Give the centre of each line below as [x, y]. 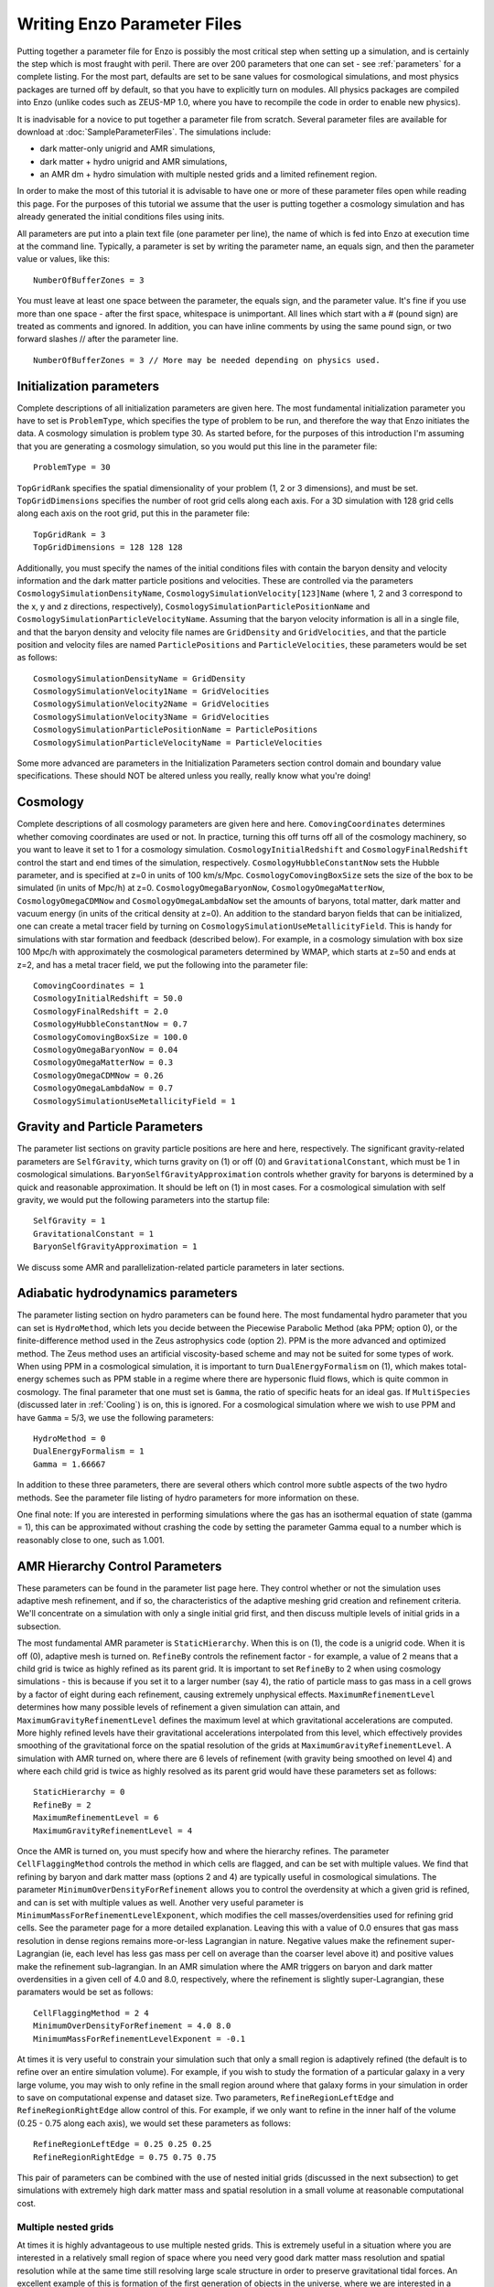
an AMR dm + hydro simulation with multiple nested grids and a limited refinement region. [209, 175]
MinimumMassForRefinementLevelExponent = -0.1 [140, 2039]
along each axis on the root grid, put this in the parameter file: [134, 513]
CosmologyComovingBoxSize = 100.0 [110, 1037]
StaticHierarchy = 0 [79, 1792]
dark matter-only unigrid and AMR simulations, [128, 149]
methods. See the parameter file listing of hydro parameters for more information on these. [188, 1498]
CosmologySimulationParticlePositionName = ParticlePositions [176, 730]
